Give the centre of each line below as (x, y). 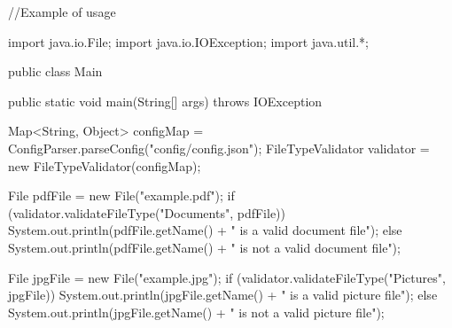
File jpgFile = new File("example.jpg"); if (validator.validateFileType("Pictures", (227, 277)
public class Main (55, 71)
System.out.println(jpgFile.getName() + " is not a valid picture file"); (196, 312)
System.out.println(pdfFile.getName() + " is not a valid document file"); (204, 247)
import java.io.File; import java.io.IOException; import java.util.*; (188, 41)
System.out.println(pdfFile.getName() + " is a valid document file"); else (205, 230)
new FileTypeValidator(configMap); (105, 165)
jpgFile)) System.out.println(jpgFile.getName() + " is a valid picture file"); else (223, 295)
